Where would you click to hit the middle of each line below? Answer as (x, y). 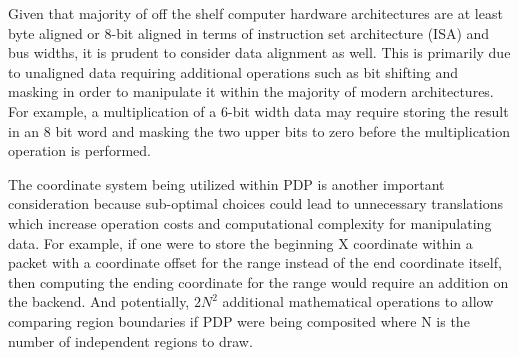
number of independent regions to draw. (130, 340)
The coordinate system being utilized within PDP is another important (226, 183)
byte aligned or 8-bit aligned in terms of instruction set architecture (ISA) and (249, 32)
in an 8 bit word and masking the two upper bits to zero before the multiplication (259, 130)
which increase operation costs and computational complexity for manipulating (250, 222)
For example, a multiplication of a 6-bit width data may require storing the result (258, 110)
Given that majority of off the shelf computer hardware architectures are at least (255, 13)
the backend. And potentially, (99, 301)
